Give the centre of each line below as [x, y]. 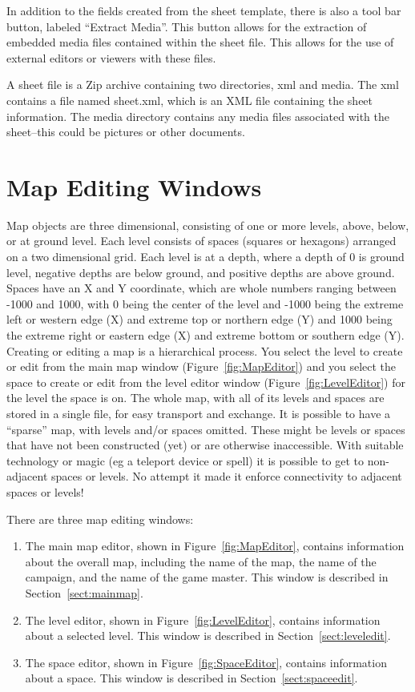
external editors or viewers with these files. [111, 57]
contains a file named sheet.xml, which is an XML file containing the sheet [190, 100]
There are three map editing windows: [100, 519]
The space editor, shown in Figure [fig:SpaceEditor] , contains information [206, 662]
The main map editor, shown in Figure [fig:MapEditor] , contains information [215, 546]
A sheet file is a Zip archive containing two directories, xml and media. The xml [203, 84]
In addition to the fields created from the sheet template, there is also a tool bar [204, 10]
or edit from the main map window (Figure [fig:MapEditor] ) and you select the [201, 366]
